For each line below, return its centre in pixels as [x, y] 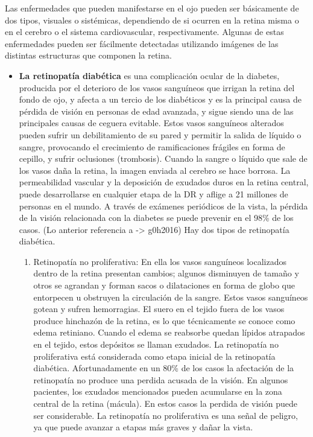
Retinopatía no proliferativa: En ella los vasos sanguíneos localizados [160, 261]
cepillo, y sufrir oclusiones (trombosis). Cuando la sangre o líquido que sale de [163, 158]
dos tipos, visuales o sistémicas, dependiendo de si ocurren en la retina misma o [152, 20]
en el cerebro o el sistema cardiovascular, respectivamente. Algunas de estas [144, 32]
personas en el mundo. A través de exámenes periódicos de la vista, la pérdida [163, 206]
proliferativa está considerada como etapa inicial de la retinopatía [154, 356]
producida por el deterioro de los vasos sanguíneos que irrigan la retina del [157, 87]
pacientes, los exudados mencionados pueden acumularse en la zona [158, 391]
